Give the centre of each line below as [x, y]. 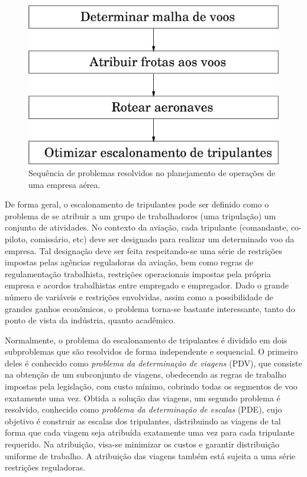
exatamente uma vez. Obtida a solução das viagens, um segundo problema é [143, 397]
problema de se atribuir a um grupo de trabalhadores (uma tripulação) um [140, 215]
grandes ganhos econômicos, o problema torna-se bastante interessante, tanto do [150, 308]
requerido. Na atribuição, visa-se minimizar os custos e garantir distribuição [142, 444]
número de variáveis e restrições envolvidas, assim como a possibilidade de [139, 296]
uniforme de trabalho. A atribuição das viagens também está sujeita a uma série [150, 455]
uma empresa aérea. [64, 184]
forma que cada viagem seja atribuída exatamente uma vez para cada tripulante [150, 432]
